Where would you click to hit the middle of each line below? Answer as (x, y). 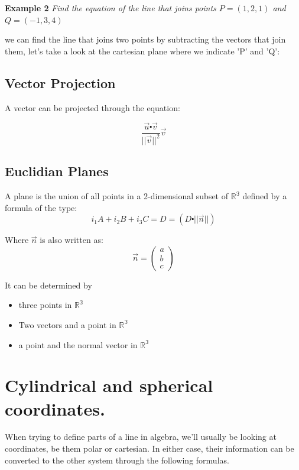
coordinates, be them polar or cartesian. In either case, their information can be (149, 448)
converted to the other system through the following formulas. (117, 460)
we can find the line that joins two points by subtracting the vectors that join (145, 39)
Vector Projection (60, 82)
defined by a (265, 196)
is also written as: (71, 240)
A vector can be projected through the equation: (92, 107)
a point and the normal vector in (78, 344)
